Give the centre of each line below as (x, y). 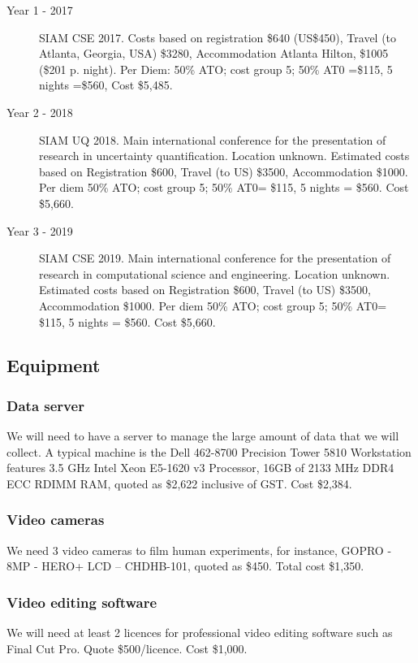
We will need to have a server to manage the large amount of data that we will (203, 436)
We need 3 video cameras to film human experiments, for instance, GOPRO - (199, 550)
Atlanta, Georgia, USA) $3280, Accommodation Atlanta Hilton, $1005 (214, 53)
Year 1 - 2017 (40, 10)
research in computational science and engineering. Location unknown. (215, 273)
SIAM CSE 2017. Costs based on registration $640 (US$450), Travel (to (218, 37)
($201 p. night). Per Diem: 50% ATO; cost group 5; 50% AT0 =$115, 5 (216, 69)
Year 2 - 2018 (40, 112)
